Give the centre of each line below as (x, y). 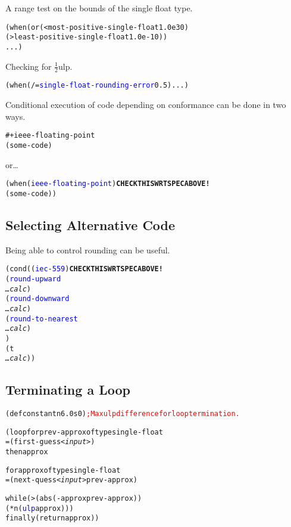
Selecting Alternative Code (90, 224)
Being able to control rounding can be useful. (88, 249)
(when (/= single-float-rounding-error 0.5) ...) (97, 86)
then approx (27, 452)
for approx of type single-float (63, 470)
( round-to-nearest (42, 319)
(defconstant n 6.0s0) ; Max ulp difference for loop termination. (123, 414)
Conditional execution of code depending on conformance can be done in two (146, 105)
